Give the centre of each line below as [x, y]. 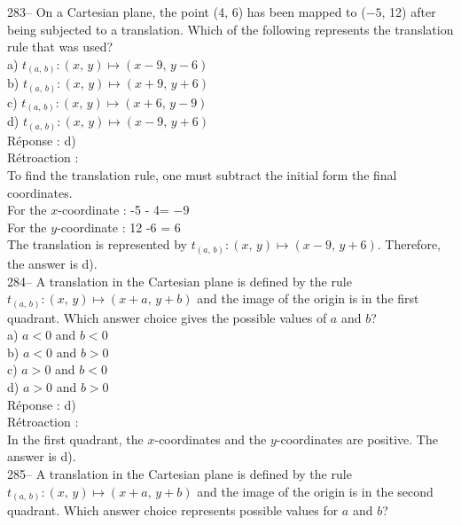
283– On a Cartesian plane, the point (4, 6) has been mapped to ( [187, 12]
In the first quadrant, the [75, 439]
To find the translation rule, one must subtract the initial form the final [202, 175]
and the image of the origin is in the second [315, 491]
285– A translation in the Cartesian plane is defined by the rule [180, 473]
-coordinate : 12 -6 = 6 [119, 227]
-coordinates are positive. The [357, 439]
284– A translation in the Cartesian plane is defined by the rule [180, 281]
